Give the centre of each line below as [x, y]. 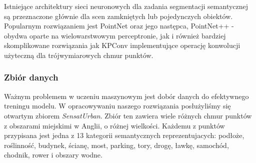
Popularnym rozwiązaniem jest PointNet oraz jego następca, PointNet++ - [119, 26]
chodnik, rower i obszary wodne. [53, 155]
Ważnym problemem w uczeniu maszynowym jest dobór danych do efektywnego [126, 96]
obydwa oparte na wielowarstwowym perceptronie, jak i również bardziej [115, 35]
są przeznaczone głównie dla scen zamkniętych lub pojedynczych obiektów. [118, 16]
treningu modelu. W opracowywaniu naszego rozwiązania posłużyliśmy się [117, 106]
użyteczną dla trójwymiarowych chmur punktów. [79, 55]
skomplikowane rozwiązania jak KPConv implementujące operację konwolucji [122, 45]
